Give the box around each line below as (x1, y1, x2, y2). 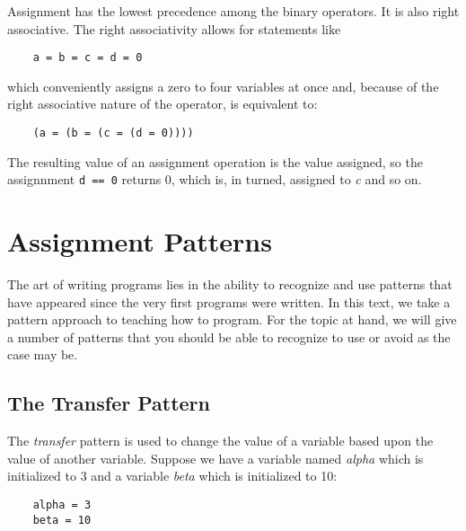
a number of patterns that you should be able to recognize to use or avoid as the (7, 327, 451, 346)
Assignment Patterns (7, 223, 272, 260)
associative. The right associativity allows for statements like (7, 19, 341, 38)
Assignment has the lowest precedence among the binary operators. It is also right (7, 2, 460, 20)
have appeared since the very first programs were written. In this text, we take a (7, 292, 451, 311)
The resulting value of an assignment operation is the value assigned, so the (7, 152, 423, 171)
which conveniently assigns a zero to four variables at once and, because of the (7, 76, 439, 95)
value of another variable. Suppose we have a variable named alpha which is (7, 448, 424, 467)
